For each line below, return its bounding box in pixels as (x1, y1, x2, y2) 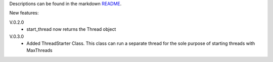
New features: (9, 10, 39, 16)
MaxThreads (26, 47, 53, 53)
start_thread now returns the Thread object (26, 26, 116, 32)
